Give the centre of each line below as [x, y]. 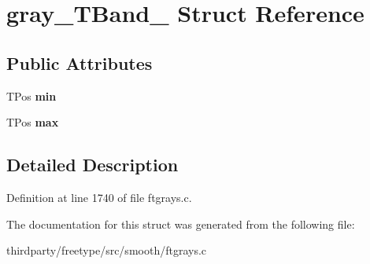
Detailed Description [92, 165]
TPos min [31, 95]
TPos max [33, 122]
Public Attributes [80, 62]
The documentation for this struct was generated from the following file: [181, 224]
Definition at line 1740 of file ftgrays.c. [99, 197]
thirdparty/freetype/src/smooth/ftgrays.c [107, 250]
